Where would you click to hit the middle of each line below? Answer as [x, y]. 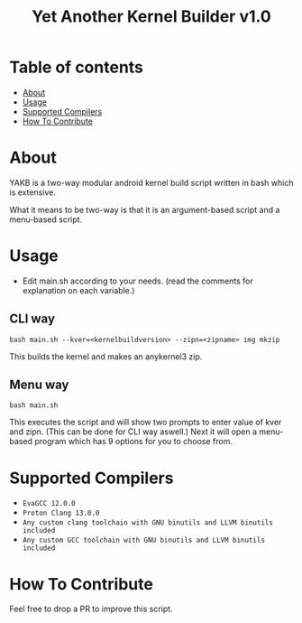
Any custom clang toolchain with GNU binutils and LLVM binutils [147, 523]
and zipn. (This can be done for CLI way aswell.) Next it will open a [133, 432]
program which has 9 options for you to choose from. [133, 442]
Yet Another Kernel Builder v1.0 [151, 17]
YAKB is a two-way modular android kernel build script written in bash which [151, 182]
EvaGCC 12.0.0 [49, 504]
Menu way [39, 385]
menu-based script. [46, 219]
